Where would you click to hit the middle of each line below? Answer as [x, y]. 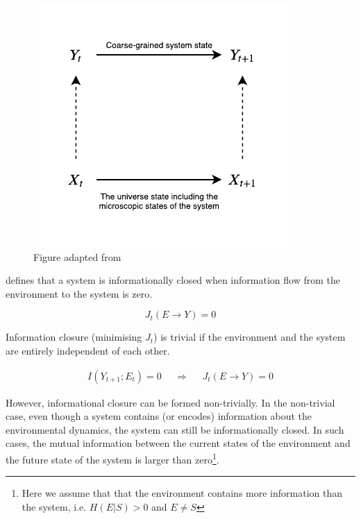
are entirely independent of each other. [88, 350]
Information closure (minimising [74, 337]
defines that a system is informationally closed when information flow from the [173, 280]
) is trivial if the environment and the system [250, 337]
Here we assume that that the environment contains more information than [182, 493]
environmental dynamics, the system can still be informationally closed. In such [175, 429]
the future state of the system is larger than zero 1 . [112, 458]
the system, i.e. [54, 506]
